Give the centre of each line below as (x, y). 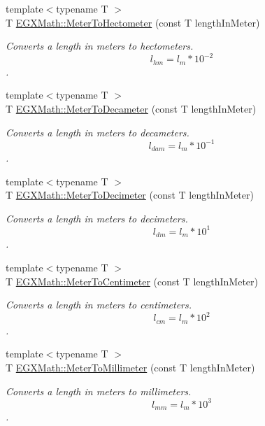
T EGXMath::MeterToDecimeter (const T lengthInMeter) (130, 195)
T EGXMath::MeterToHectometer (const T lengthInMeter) (133, 22)
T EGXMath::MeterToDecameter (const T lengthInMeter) (131, 108)
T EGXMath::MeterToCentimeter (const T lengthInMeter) (132, 281)
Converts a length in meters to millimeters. (99, 391)
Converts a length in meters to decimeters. (97, 218)
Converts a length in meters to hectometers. (100, 46)
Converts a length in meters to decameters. (98, 132)
